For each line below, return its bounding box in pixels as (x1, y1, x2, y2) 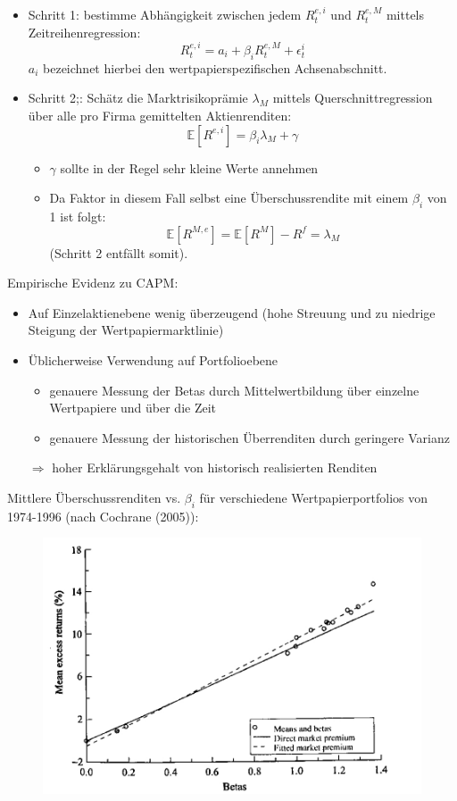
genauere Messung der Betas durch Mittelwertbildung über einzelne (49, 380, 420, 399)
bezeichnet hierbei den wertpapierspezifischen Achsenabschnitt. (43, 58, 387, 77)
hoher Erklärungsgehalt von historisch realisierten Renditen (52, 458, 378, 477)
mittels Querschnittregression (272, 88, 433, 107)
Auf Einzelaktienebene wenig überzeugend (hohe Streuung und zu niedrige (28, 303, 436, 321)
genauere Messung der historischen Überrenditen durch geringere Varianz (49, 428, 450, 446)
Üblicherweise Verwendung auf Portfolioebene (28, 350, 278, 369)
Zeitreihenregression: (28, 22, 141, 41)
